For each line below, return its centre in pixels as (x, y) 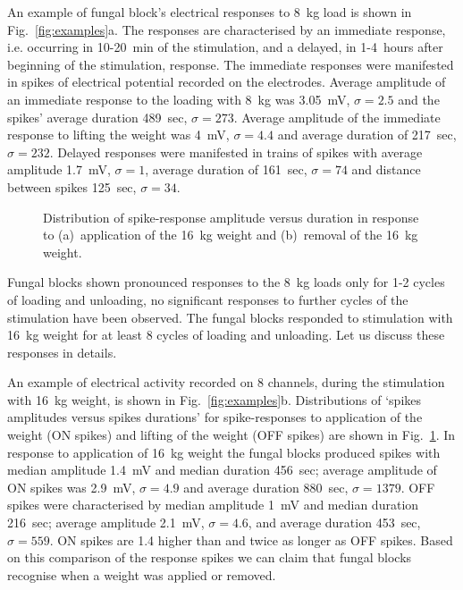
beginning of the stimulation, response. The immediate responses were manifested (231, 64)
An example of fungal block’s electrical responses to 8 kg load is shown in (210, 12)
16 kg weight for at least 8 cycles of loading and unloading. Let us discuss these (226, 335)
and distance (386, 169)
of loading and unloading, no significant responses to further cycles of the (208, 299)
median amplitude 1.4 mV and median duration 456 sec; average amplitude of (222, 470)
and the (419, 99)
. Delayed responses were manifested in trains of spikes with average (236, 152)
